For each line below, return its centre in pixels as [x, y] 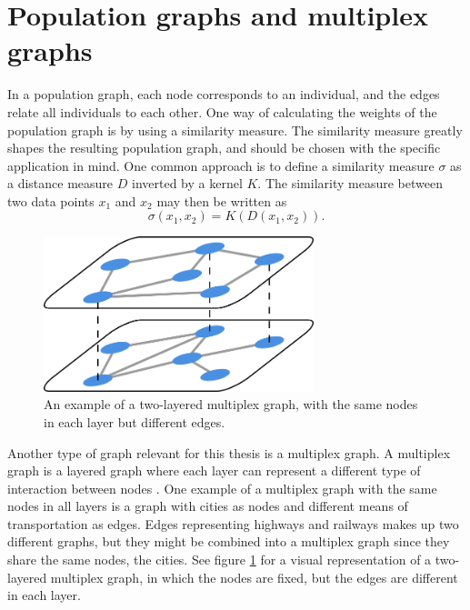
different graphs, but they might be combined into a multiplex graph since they [229, 541]
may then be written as [222, 200]
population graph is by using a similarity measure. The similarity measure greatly [235, 130]
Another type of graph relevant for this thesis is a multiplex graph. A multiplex [229, 452]
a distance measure [60, 183]
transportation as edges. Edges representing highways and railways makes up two [233, 523]
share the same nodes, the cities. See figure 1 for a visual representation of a [220, 560]
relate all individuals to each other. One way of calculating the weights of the [222, 111]
